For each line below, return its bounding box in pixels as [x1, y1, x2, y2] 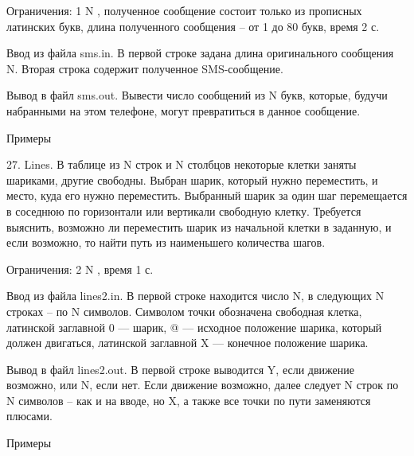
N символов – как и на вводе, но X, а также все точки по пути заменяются [6, 392, 371, 408]
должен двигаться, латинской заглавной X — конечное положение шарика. [6, 334, 369, 351]
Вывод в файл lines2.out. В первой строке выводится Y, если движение [6, 361, 354, 377]
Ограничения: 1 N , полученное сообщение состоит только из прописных [6, 2, 362, 18]
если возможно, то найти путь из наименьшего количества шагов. [6, 234, 326, 251]
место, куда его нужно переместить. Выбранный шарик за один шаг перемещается [6, 187, 408, 204]
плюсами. [6, 407, 53, 424]
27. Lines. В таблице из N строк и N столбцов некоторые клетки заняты [6, 156, 357, 173]
